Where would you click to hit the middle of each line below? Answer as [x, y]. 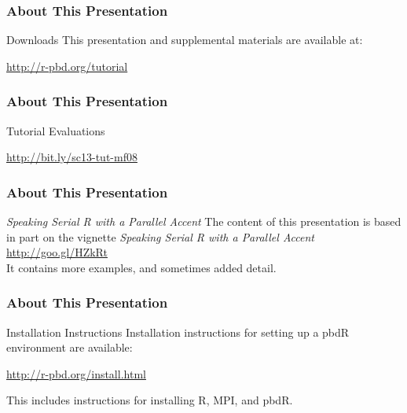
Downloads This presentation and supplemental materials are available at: [185, 40]
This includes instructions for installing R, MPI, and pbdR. [150, 400]
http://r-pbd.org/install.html [76, 373]
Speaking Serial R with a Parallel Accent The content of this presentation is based [204, 221]
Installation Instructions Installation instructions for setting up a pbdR [178, 332]
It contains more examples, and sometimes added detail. [141, 267]
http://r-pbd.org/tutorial [67, 66]
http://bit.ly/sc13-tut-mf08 [72, 157]
